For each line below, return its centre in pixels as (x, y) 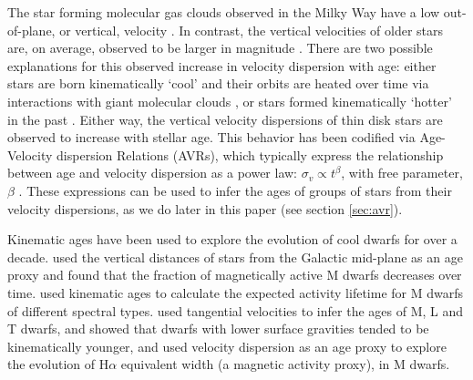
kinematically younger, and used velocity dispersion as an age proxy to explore (227, 346)
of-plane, (31, 30)
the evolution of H (58, 364)
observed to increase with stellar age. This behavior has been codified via (211, 137)
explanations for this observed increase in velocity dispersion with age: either (222, 65)
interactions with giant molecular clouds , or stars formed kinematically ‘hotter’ (230, 101)
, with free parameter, (402, 173)
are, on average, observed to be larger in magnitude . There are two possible (220, 48)
